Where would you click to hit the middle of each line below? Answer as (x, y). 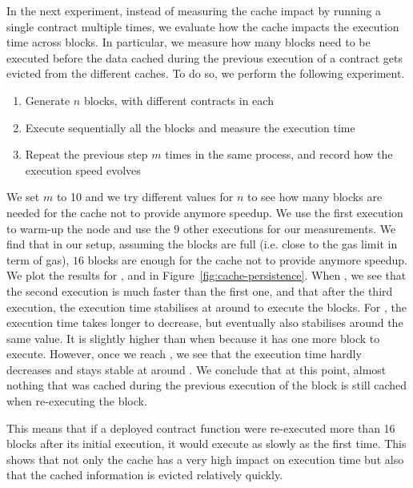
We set (23, 197)
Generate (48, 100)
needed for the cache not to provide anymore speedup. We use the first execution (205, 212)
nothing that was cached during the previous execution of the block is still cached (207, 385)
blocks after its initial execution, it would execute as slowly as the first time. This (206, 444)
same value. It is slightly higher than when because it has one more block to (193, 338)
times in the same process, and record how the (279, 154)
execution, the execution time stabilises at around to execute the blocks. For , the (206, 307)
